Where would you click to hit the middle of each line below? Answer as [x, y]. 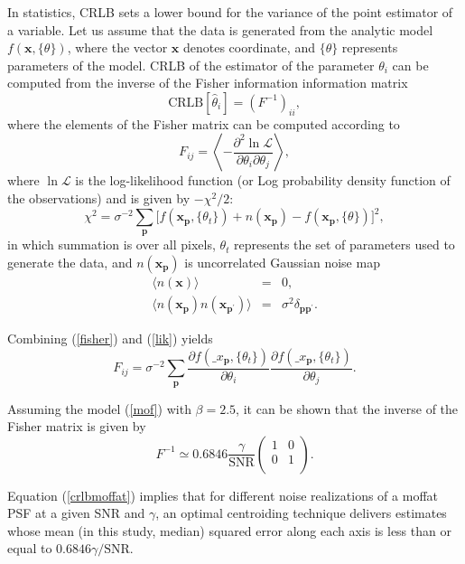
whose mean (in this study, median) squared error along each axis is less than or [229, 530]
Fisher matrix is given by [77, 426]
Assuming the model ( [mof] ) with [99, 408]
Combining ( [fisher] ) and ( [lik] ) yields [110, 338]
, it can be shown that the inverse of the [347, 408]
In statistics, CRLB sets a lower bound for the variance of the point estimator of [230, 12]
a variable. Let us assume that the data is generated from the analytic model [220, 29]
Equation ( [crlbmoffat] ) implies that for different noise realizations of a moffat [223, 495]
